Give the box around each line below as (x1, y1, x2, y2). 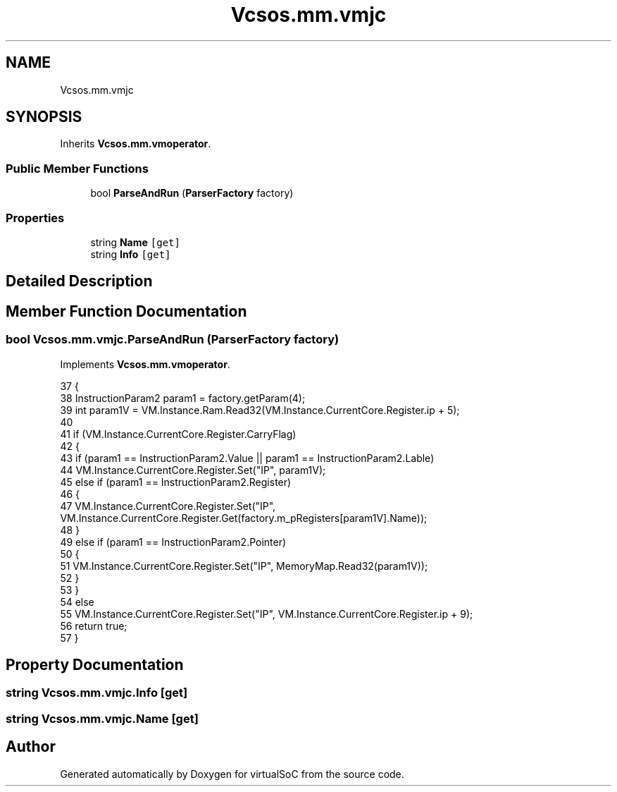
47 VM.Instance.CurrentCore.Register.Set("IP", (60, 499, 276, 512)
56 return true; (60, 619, 127, 632)
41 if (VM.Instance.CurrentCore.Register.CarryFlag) (60, 427, 297, 440)
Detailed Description (6, 272, 153, 291)
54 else (60, 595, 94, 608)
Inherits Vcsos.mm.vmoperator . (60, 138, 211, 150)
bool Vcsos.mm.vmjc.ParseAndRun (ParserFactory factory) (6, 332, 339, 347)
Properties (6, 210, 65, 225)
